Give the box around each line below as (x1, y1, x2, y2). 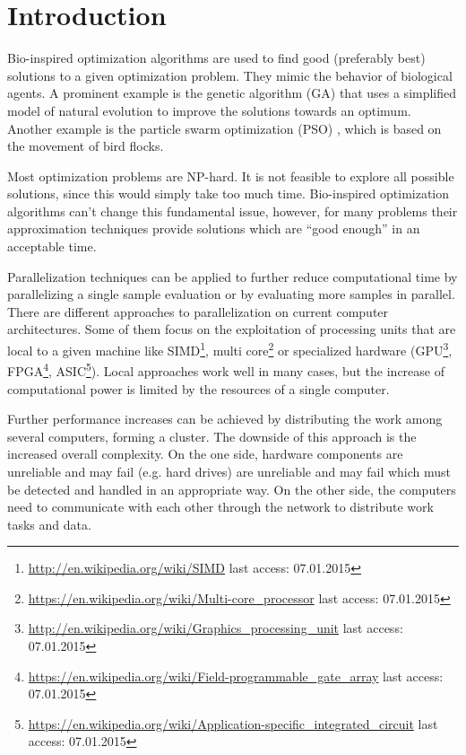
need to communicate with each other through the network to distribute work (7, 497, 434, 516)
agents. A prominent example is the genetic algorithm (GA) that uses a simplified (7, 83, 457, 102)
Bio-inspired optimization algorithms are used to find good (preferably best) (7, 48, 426, 67)
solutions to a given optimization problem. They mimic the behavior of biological (7, 66, 453, 84)
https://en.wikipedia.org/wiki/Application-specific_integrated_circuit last (28, 714, 438, 733)
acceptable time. (7, 237, 97, 256)
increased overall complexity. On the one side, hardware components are (7, 444, 403, 463)
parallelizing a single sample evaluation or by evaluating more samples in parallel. (7, 285, 455, 303)
